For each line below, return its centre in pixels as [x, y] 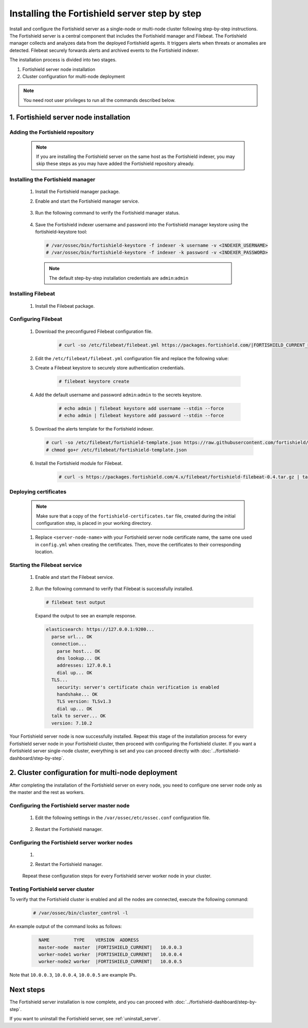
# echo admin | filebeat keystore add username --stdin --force [141, 408]
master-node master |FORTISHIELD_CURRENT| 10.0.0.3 [110, 947]
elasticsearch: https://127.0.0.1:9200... [100, 630]
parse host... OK [79, 651]
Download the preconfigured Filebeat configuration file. [94, 331]
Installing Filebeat [32, 294]
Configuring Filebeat [36, 319]
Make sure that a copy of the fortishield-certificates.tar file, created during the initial [136, 516]
